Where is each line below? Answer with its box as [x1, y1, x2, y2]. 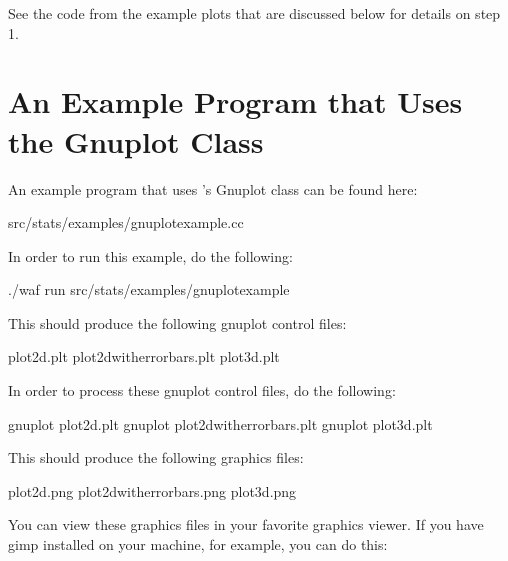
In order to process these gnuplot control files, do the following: [8, 380, 396, 401]
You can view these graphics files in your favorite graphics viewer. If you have [8, 514, 484, 535]
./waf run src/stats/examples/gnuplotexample [8, 279, 290, 300]
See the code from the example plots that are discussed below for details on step [8, 3, 501, 23]
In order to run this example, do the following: [8, 245, 293, 266]
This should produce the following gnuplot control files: [8, 312, 347, 333]
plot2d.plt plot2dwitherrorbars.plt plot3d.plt [8, 346, 280, 367]
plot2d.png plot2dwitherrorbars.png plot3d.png [8, 480, 297, 501]
